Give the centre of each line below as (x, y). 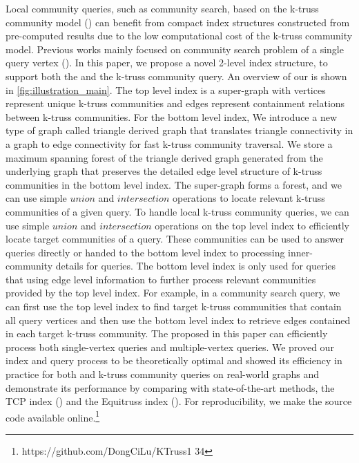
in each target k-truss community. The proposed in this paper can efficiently (167, 333)
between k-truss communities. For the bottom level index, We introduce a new (172, 116)
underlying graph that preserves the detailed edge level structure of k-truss (164, 171)
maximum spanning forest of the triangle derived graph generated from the (164, 157)
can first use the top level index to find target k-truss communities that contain (174, 306)
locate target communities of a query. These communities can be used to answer (175, 239)
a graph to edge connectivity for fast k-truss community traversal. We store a (169, 143)
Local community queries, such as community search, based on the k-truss (162, 8)
